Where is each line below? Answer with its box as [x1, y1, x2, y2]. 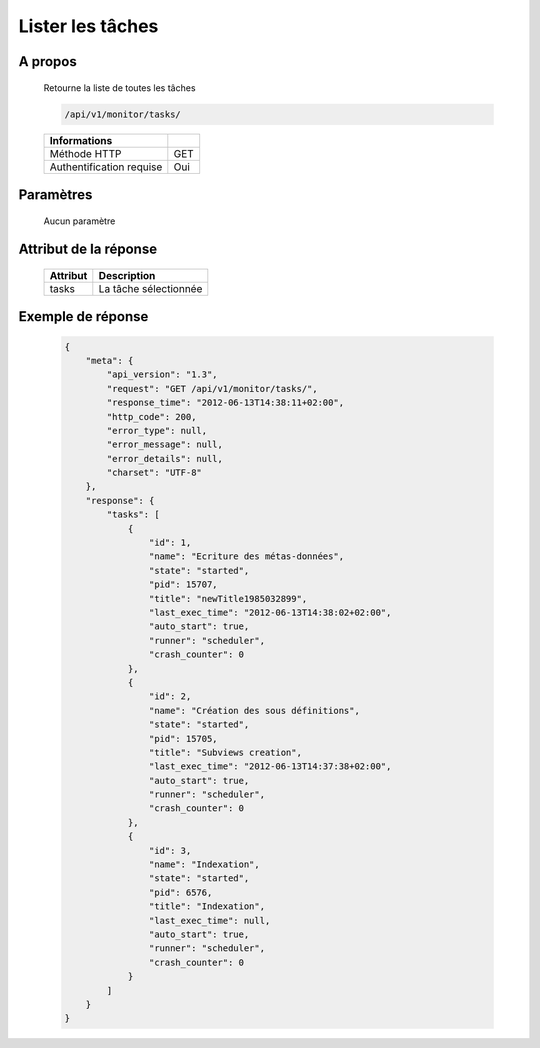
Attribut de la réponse [18, 241, 158, 258]
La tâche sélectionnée [98, 281, 203, 295]
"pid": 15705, [148, 733, 219, 744]
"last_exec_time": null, [148, 915, 271, 926]
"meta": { [85, 355, 134, 366]
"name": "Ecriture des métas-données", [148, 551, 345, 562]
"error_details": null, [106, 453, 224, 464]
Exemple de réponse [18, 308, 149, 325]
